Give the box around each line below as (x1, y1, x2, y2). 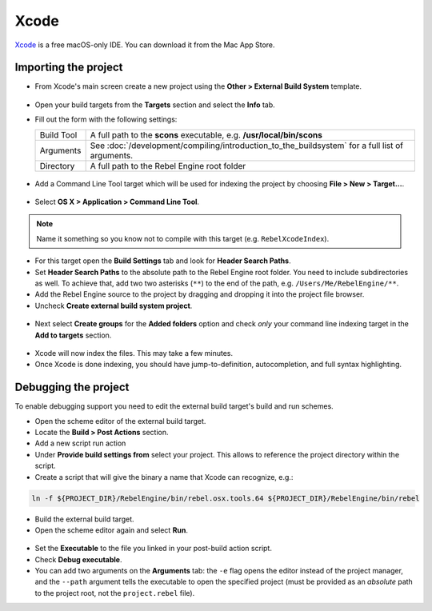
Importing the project (14, 61, 123, 74)
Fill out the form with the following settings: (34, 114, 178, 124)
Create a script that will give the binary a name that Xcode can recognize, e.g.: (34, 472, 294, 481)
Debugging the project (14, 381, 130, 394)
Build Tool (39, 129, 78, 140)
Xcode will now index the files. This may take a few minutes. (34, 348, 234, 357)
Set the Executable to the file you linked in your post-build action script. (34, 544, 272, 553)
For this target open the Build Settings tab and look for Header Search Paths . (34, 256, 291, 266)
